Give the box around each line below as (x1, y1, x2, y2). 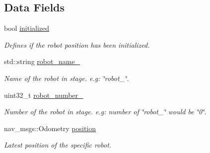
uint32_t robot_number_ (4, 89, 83, 100)
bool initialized (4, 23, 50, 33)
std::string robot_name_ (4, 56, 80, 67)
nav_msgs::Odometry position (4, 123, 96, 133)
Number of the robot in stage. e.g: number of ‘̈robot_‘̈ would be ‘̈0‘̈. (4, 106, 207, 117)
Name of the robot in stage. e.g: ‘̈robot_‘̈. (4, 73, 129, 83)
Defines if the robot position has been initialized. (4, 39, 150, 50)
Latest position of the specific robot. (4, 140, 112, 150)
